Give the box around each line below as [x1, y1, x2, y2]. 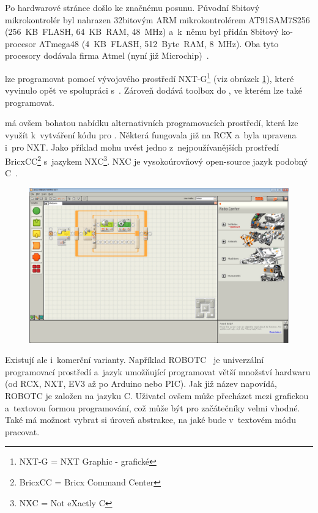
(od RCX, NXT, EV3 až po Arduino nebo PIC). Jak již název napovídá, [5, 377, 277, 390]
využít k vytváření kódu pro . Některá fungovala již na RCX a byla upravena [5, 129, 297, 141]
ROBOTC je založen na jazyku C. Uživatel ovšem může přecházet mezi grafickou [5, 389, 309, 402]
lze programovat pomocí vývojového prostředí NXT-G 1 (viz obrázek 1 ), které [5, 70, 294, 84]
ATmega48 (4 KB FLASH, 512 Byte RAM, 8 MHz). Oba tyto [39, 37, 279, 50]
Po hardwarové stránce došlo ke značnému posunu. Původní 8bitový [5, 1, 260, 13]
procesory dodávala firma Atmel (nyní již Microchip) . [5, 49, 209, 62]
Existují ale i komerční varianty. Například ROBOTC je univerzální [5, 353, 264, 366]
